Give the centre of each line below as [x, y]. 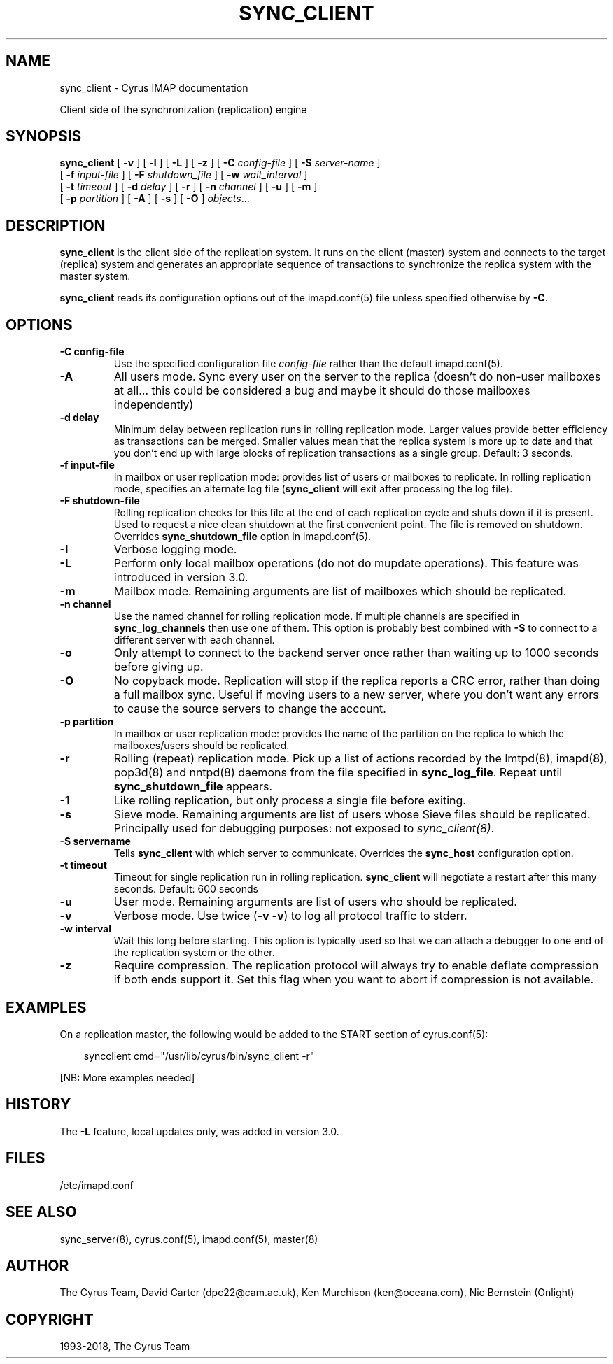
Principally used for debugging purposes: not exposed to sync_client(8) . [304, 829]
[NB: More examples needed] [127, 1077]
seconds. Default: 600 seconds [186, 889]
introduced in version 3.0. [181, 577]
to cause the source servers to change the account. [250, 709]
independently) [154, 405]
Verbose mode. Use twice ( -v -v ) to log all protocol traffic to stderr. [290, 916]
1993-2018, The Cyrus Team [125, 1347]
